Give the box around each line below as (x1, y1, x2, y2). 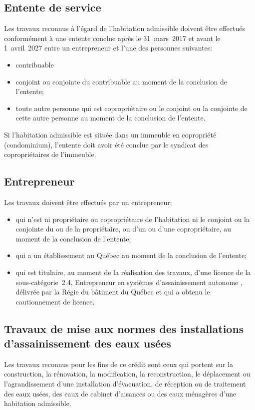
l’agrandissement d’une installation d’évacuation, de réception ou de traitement (4, 378, 246, 389)
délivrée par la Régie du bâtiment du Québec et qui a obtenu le (15, 286, 210, 297)
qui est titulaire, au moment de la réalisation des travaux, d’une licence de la (15, 266, 251, 277)
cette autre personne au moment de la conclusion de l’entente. (15, 112, 206, 123)
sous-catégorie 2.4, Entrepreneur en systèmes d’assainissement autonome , (15, 276, 243, 287)
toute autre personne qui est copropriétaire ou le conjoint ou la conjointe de (15, 102, 248, 113)
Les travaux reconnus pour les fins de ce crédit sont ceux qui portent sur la (4, 358, 233, 369)
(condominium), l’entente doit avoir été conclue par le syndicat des (4, 139, 209, 149)
